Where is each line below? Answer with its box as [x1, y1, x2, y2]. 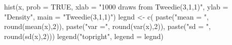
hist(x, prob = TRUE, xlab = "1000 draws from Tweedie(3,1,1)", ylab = [4, 1, 228, 11]
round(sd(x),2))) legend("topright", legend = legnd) [4, 30, 164, 41]
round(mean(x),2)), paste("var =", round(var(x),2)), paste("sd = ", [4, 21, 211, 31]
